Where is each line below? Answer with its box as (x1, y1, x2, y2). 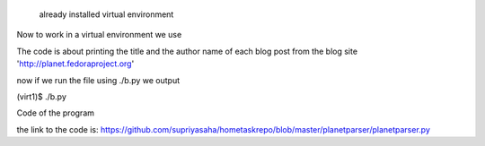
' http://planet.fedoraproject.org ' (16, 58, 135, 69)
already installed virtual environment (39, 9, 174, 20)
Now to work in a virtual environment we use (16, 30, 182, 40)
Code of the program (16, 107, 94, 118)
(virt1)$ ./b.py (16, 90, 67, 102)
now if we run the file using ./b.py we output (16, 74, 181, 85)
